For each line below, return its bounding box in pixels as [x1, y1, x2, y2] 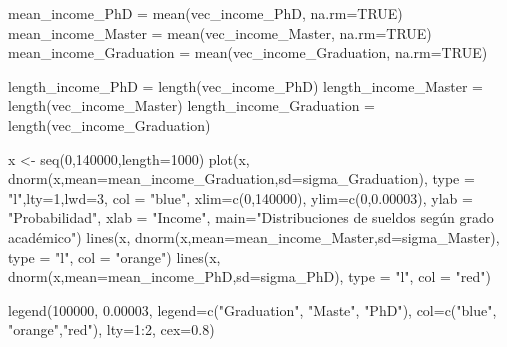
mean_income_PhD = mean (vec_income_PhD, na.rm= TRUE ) [8, 3, 403, 23]
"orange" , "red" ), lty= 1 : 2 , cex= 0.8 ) [8, 319, 215, 340]
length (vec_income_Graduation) [8, 114, 211, 135]
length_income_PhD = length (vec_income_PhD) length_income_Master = [8, 75, 484, 96]
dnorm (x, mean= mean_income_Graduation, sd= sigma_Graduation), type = [8, 168, 475, 189]
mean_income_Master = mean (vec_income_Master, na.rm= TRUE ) [8, 22, 432, 43]
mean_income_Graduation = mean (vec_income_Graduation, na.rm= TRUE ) [8, 42, 488, 63]
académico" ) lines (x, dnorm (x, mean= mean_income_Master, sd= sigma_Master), [8, 226, 500, 247]
